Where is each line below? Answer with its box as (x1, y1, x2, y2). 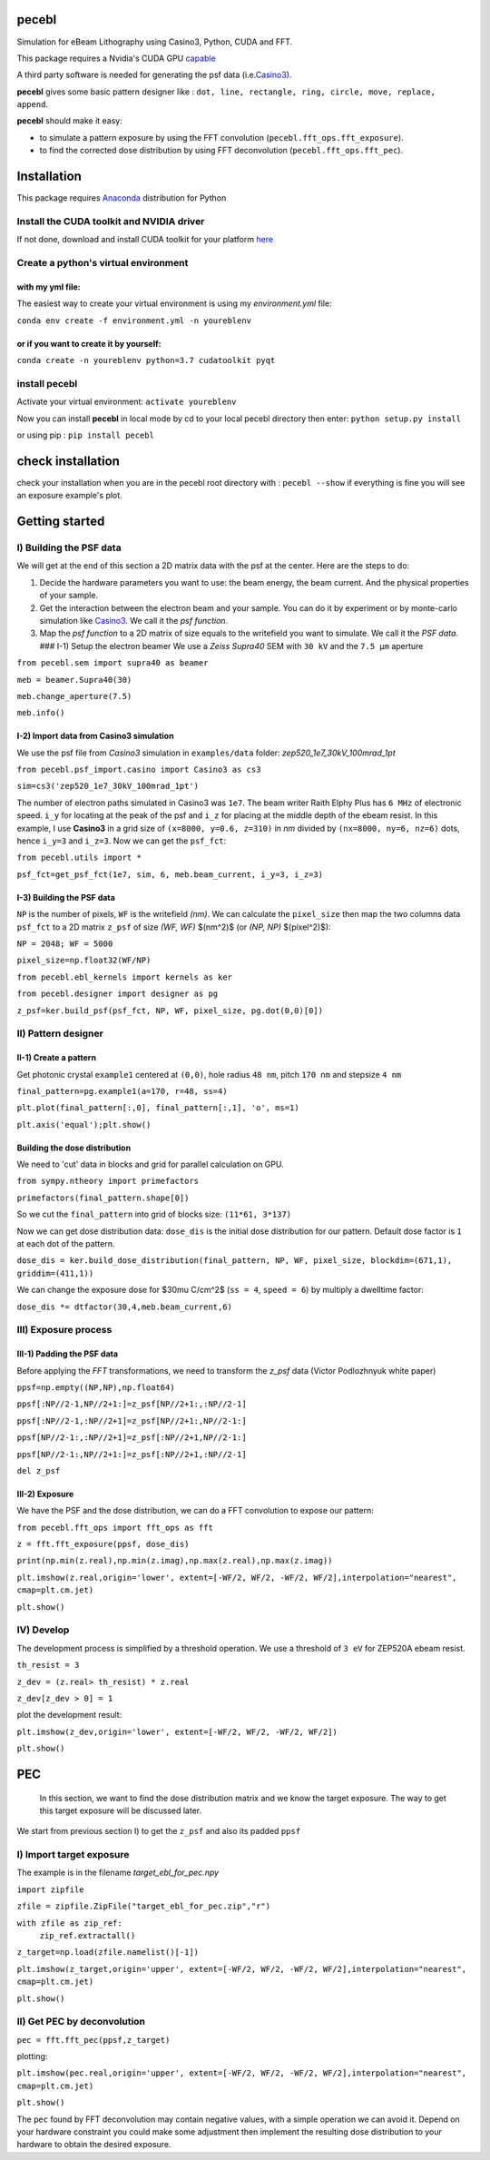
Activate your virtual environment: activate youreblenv (16, 396, 237, 408)
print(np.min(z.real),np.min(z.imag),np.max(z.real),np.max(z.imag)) (16, 1555, 333, 1566)
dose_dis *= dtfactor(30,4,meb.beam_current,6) (16, 1301, 233, 1312)
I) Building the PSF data (16, 541, 122, 554)
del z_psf (16, 1465, 61, 1475)
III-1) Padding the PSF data (16, 1348, 118, 1359)
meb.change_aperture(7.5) (16, 691, 132, 701)
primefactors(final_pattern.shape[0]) (16, 1192, 190, 1203)
